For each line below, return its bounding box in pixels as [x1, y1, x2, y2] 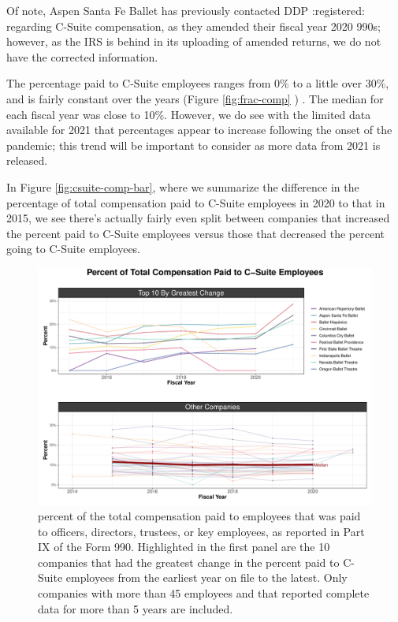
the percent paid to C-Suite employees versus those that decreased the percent [6, 225, 385, 241]
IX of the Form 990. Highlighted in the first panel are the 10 [38, 538, 330, 555]
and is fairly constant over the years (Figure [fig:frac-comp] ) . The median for [6, 90, 384, 106]
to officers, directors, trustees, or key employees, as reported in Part [38, 523, 365, 539]
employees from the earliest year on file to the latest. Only [65, 569, 348, 586]
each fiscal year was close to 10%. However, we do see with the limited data [6, 106, 371, 122]
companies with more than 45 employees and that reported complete [38, 585, 370, 602]
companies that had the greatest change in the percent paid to [38, 553, 340, 570]
